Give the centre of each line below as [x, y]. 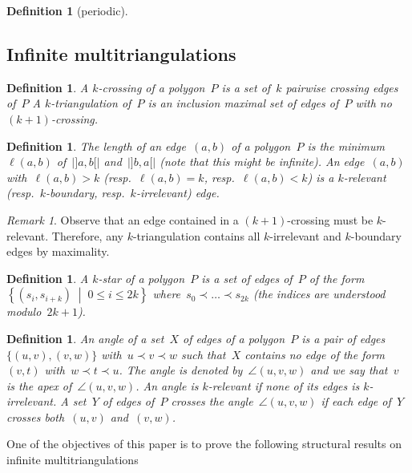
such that [204, 354]
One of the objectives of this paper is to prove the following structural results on [204, 444]
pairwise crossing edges [342, 87]
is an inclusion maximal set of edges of [243, 103]
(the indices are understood [319, 294]
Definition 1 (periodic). [67, 10]
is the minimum [346, 146]
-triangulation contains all [196, 235]
